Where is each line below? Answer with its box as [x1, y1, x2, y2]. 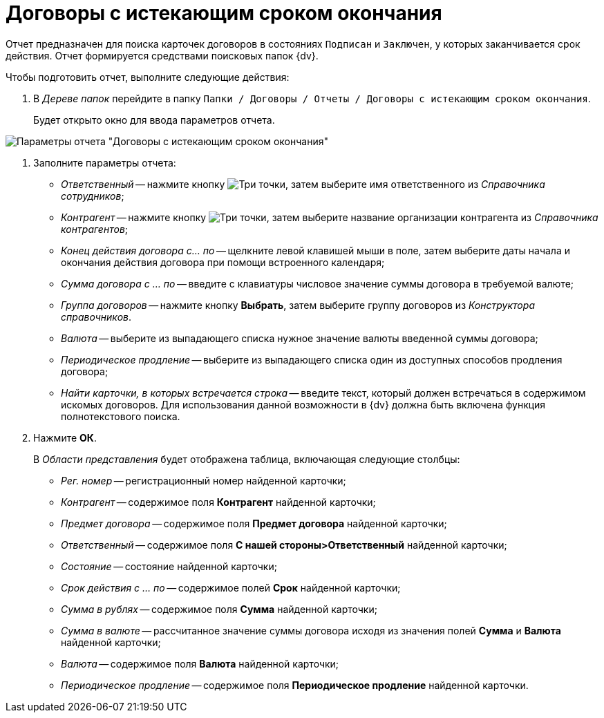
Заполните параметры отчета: [33, 156, 176, 169]
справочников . [61, 310, 132, 323]
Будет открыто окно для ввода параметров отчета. [33, 113, 275, 126]
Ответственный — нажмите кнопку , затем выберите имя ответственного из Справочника [61, 178, 545, 190]
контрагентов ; [61, 223, 129, 235]
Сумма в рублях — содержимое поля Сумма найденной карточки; [61, 603, 377, 615]
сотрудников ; [61, 189, 124, 202]
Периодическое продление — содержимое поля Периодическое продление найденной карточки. [61, 679, 529, 691]
